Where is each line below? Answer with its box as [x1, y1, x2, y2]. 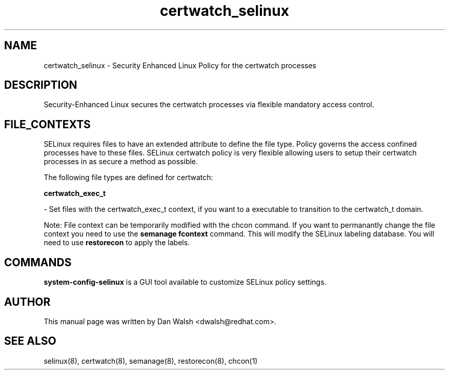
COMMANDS [4, 255, 72, 269]
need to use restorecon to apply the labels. [44, 238, 190, 247]
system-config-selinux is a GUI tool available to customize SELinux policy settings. [44, 278, 326, 287]
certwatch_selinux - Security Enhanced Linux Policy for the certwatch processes [44, 61, 316, 70]
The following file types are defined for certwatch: [44, 173, 213, 182]
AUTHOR [4, 295, 51, 308]
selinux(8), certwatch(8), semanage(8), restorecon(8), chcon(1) [44, 356, 258, 365]
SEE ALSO [4, 334, 56, 348]
